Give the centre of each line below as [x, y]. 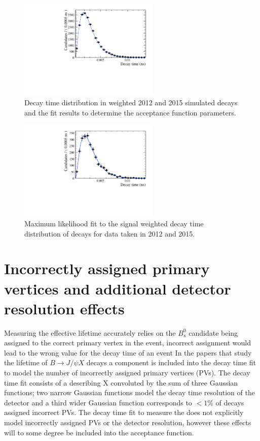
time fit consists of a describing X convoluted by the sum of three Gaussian [121, 382]
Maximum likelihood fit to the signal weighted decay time [114, 223]
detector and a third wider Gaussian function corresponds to [98, 402]
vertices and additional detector [118, 288]
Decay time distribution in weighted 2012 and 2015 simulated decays [131, 102]
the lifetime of [26, 362]
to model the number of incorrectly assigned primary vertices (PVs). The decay [127, 372]
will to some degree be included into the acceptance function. [99, 432]
